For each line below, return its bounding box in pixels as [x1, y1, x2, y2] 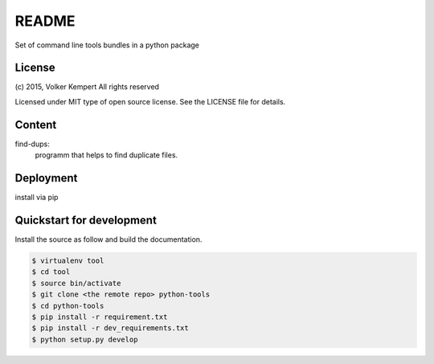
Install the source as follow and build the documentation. [14, 234, 203, 244]
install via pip [14, 193, 59, 202]
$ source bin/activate [31, 278, 121, 288]
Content [14, 117, 57, 132]
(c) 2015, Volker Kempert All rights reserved [14, 82, 160, 92]
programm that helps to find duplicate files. [35, 150, 178, 160]
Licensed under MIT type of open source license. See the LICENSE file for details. [14, 96, 286, 106]
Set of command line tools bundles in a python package [14, 40, 200, 50]
